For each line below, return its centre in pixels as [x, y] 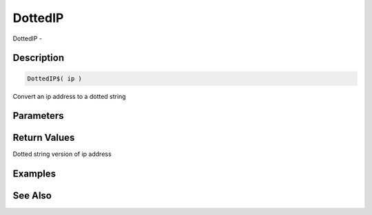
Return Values [44, 138]
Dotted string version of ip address [62, 154]
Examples [34, 174]
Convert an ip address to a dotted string [70, 96]
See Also [32, 196]
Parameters [38, 116]
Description [39, 58]
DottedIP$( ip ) [55, 78]
